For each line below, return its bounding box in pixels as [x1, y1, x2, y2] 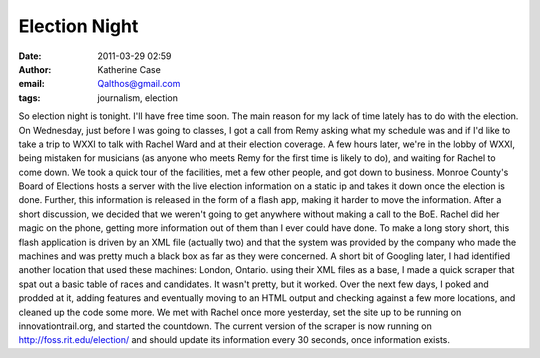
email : [18, 78, 45, 90]
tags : [18, 91, 41, 104]
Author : [18, 63, 52, 75]
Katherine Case [97, 63, 162, 75]
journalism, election [97, 91, 179, 104]
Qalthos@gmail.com [97, 78, 181, 90]
